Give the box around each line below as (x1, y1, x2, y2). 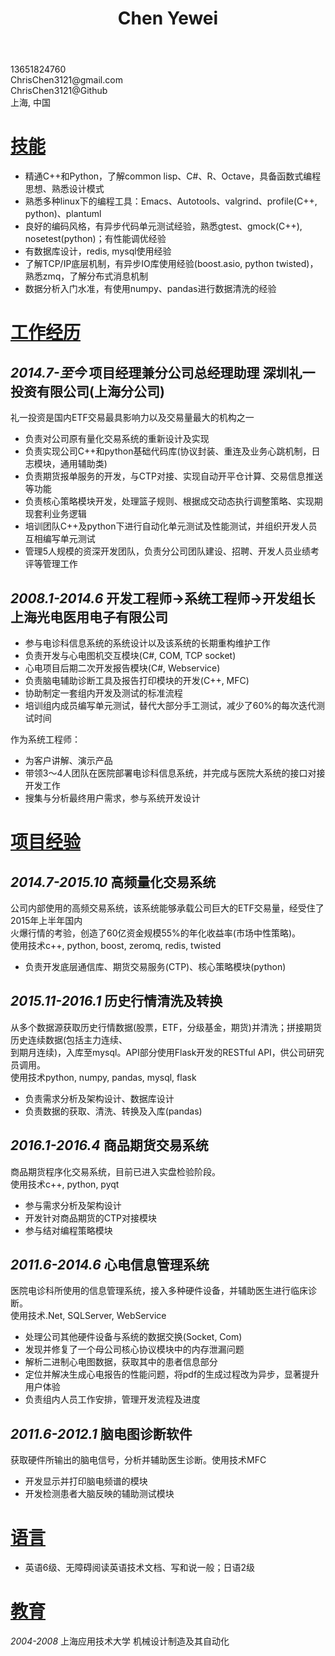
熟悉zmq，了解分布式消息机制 (24, 270, 149, 282)
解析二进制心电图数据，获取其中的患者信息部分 (24, 1356, 218, 1368)
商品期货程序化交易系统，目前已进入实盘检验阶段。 (10, 1165, 221, 1177)
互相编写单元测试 (24, 533, 96, 545)
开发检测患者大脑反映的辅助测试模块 (24, 1488, 175, 1500)
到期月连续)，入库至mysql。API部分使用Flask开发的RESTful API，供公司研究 (10, 1046, 325, 1058)
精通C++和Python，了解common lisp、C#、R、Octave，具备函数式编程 (24, 170, 322, 182)
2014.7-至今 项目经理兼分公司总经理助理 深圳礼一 (10, 364, 316, 381)
